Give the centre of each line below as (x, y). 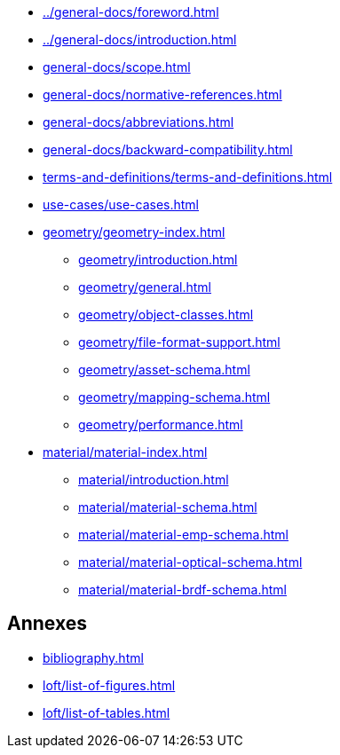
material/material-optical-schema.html (190, 562)
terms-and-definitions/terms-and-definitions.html (188, 177)
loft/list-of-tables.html (107, 712)
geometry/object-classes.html (166, 315)
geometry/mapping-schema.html (174, 397)
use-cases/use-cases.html (121, 204)
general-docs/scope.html (117, 67)
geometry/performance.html (161, 425)
